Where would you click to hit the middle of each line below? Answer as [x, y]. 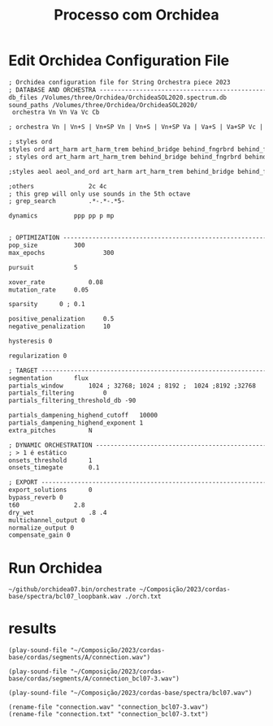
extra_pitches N [50, 430]
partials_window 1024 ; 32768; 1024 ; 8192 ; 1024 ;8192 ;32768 [132, 386]
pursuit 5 [43, 267]
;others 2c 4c [58, 186]
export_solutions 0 [50, 490]
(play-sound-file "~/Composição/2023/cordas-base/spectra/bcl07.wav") [130, 693]
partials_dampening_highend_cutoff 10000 [83, 416]
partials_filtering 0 [58, 393]
